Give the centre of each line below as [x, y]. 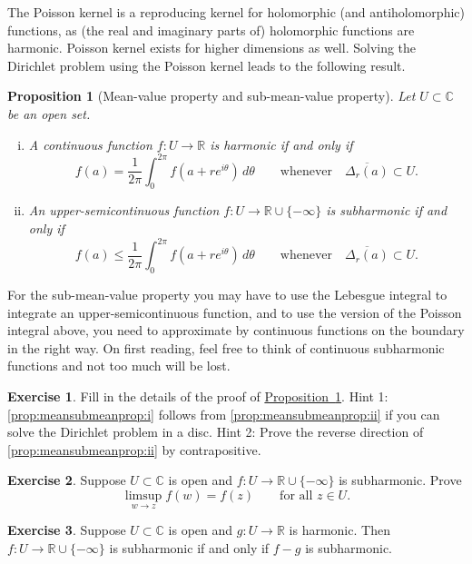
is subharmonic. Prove [400, 480]
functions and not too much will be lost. [119, 366]
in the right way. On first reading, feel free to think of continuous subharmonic [226, 347]
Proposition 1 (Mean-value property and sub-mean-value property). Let [211, 96]
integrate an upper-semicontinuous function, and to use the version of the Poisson [235, 312]
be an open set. [49, 113]
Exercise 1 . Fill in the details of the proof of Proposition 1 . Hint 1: [198, 396]
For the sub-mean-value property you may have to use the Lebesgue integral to [227, 294]
